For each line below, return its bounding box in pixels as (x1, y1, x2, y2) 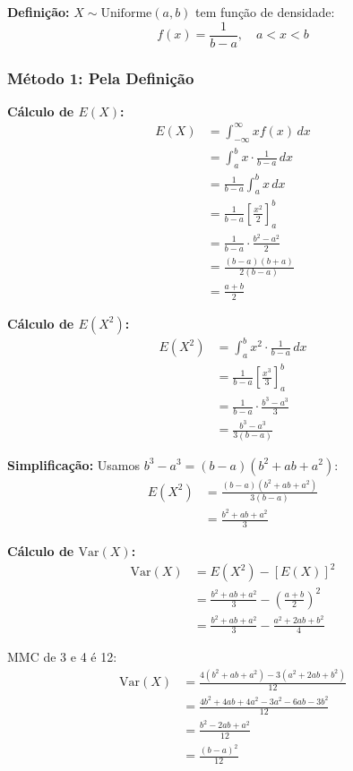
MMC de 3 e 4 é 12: (7, 647, 117, 666)
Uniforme (100, 7, 152, 20)
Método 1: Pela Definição (7, 66, 194, 89)
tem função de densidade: (195, 3, 335, 21)
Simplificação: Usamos (7, 455, 140, 474)
